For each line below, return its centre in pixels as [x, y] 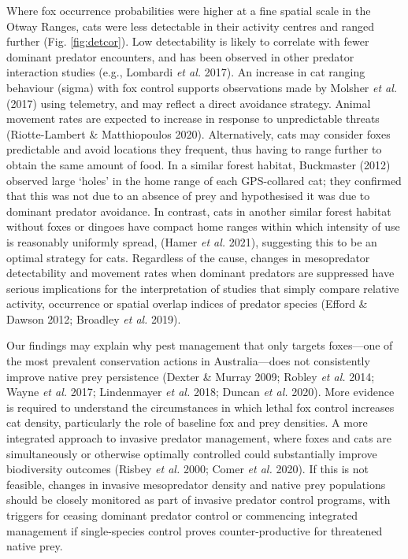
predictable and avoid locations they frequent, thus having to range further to [194, 149]
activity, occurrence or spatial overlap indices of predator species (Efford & [187, 304]
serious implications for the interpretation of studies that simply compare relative [203, 288]
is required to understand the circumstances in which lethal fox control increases [200, 407]
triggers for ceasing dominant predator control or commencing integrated [182, 515]
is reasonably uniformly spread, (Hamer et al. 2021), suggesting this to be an [192, 241]
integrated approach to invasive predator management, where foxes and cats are [199, 438]
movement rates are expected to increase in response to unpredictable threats [193, 118]
